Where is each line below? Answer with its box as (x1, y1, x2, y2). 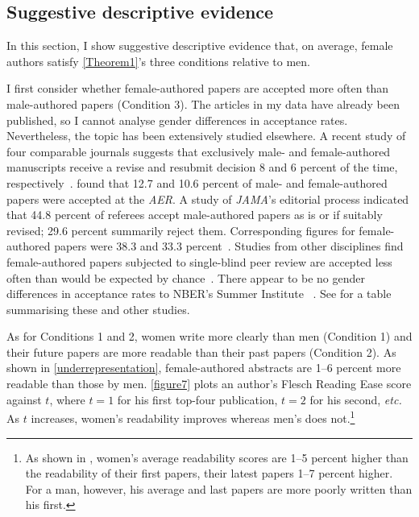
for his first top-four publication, (117, 391, 278, 407)
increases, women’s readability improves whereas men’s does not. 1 (31, 407, 355, 426)
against (6, 391, 42, 407)
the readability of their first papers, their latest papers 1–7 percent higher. (25, 465, 393, 482)
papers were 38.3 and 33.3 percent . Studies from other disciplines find (54, 238, 404, 254)
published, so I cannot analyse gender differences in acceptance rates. (6, 111, 348, 128)
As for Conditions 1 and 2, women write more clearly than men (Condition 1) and (6, 328, 413, 345)
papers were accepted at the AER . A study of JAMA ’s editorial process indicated (6, 190, 409, 207)
